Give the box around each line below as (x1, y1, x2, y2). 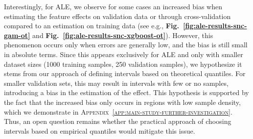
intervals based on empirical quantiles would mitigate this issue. (4, 125, 195, 136)
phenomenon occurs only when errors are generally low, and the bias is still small (4, 40, 248, 50)
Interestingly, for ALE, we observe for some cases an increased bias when (4, 1, 222, 11)
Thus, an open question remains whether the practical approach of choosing (4, 116, 231, 126)
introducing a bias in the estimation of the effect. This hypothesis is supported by (4, 87, 249, 98)
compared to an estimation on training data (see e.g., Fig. (4, 20, 179, 31)
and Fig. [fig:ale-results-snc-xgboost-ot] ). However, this (32, 30, 213, 40)
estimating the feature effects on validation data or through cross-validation (4, 11, 231, 21)
